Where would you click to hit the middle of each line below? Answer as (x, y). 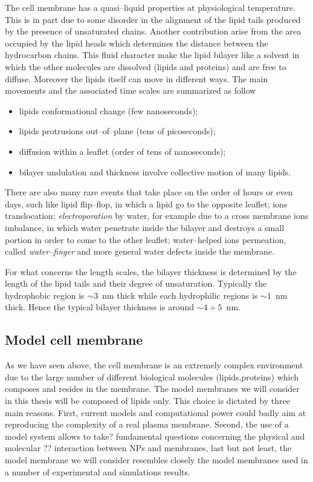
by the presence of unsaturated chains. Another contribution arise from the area (153, 31)
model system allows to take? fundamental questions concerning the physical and (155, 436)
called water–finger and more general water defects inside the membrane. (140, 251)
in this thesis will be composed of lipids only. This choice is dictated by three (147, 401)
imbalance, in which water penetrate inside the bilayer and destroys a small (145, 227)
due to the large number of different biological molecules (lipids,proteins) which (152, 376)
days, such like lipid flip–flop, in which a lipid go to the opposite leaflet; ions (146, 204)
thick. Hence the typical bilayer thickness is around (99, 307)
